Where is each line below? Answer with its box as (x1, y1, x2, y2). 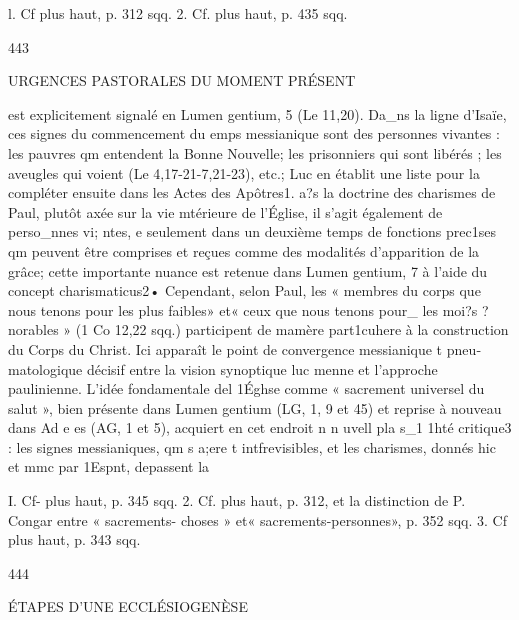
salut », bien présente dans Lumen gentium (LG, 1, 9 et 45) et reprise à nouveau (8, 397, 502, 418)
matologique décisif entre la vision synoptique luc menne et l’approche (8, 358, 438, 379)
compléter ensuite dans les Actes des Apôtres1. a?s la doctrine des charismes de (8, 182, 496, 203)
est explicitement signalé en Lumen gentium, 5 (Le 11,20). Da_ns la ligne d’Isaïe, (8, 103, 507, 124)
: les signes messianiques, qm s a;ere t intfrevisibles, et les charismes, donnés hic (8, 436, 496, 457)
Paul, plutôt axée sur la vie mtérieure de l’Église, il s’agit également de (8, 201, 443, 222)
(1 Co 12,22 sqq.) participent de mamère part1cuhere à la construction (75, 319, 509, 340)
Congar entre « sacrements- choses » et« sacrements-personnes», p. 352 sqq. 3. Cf (8, 509, 507, 530)
